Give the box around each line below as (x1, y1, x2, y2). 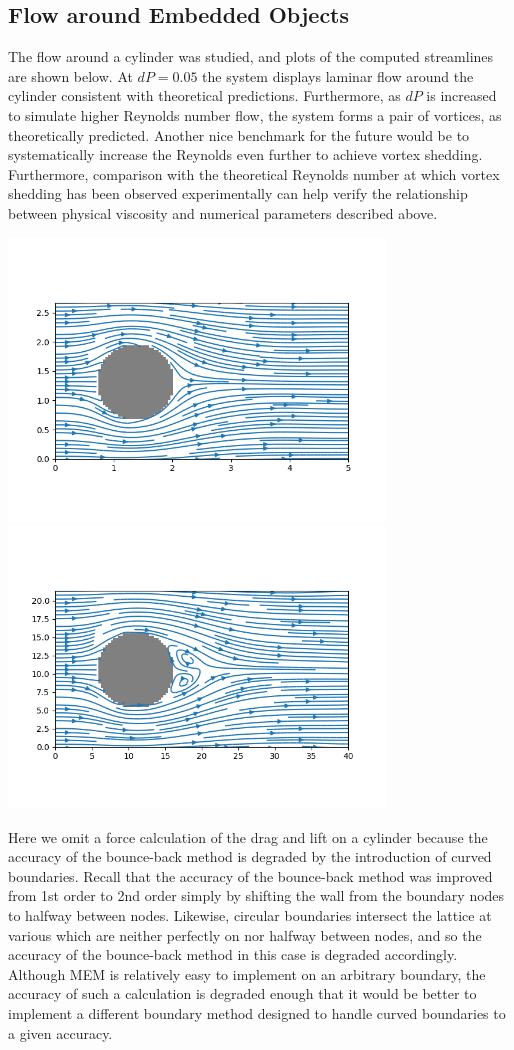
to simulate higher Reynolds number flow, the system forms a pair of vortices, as (8, 104, 502, 125)
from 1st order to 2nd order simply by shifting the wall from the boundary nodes (8, 885, 505, 906)
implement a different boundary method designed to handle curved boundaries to (8, 1002, 506, 1023)
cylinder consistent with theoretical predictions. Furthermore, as (8, 85, 401, 106)
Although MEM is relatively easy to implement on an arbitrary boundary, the (8, 963, 486, 984)
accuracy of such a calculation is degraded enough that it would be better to (8, 983, 477, 1004)
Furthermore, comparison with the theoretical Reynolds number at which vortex (8, 163, 500, 184)
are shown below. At (8, 65, 133, 86)
